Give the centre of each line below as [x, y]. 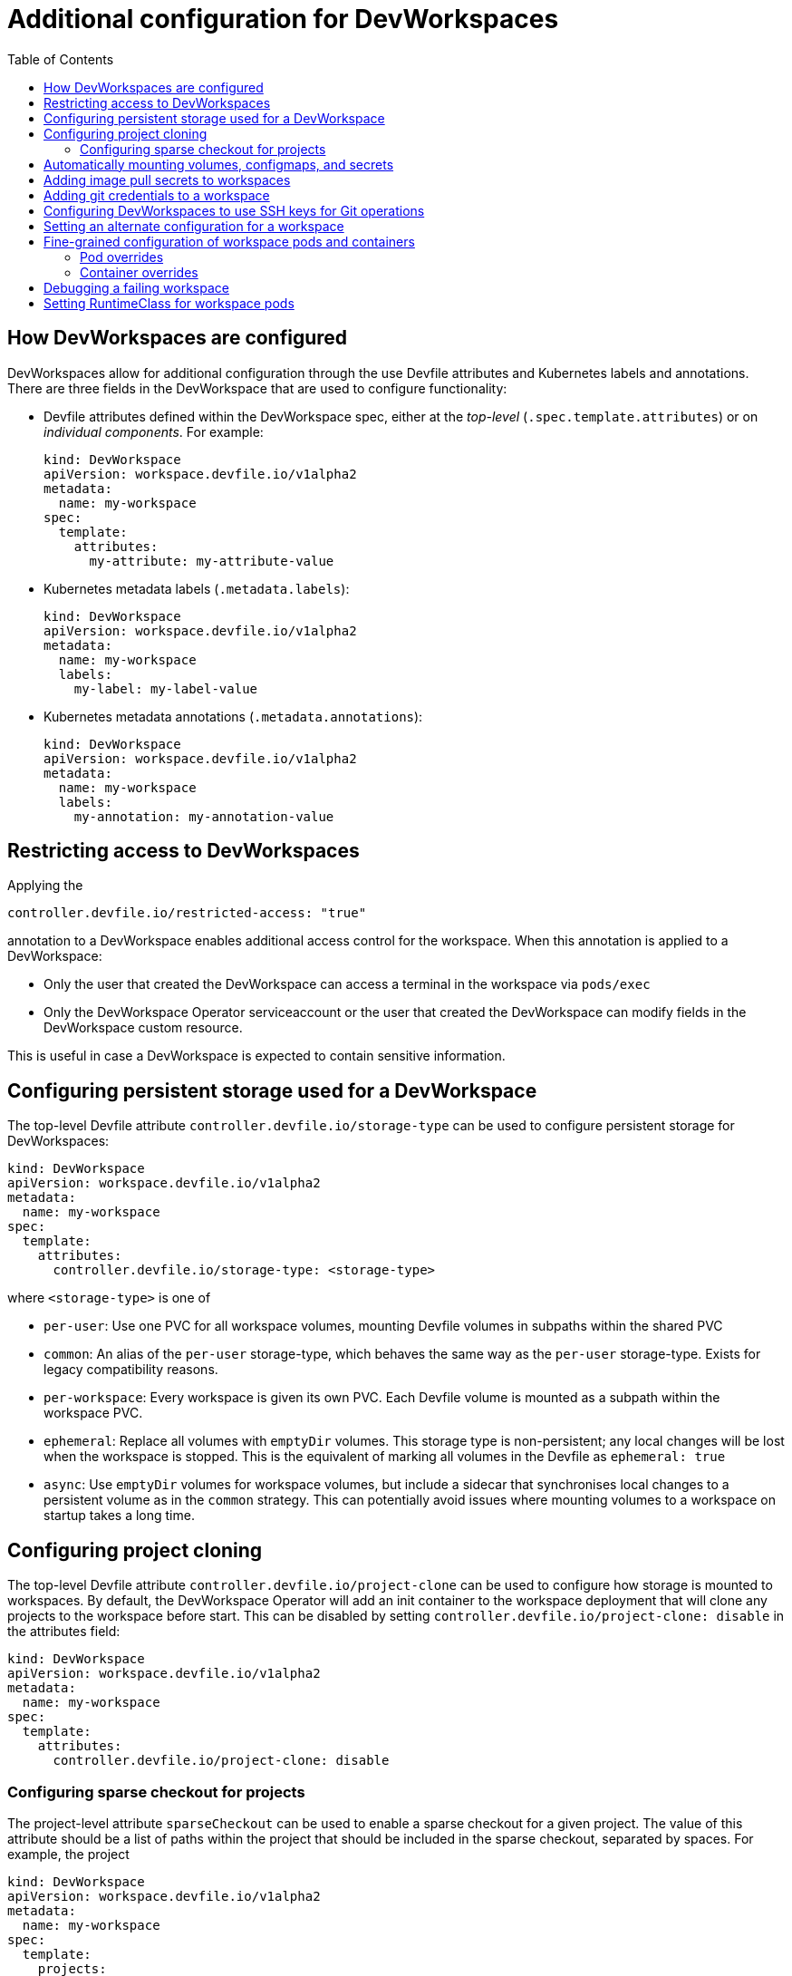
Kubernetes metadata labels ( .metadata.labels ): [197, 588]
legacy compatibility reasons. [131, 1370]
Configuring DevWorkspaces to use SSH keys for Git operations [234, 210]
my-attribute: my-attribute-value [212, 561]
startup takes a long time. [119, 1516]
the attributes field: [64, 1632]
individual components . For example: [154, 431]
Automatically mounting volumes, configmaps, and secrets [219, 164]
